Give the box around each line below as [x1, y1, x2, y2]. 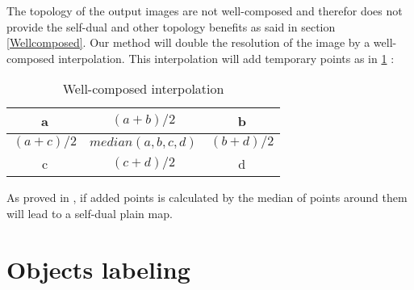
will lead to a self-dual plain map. [6, 204, 173, 221]
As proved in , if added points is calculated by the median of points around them [6, 189, 408, 206]
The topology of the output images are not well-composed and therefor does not [6, 2, 403, 19]
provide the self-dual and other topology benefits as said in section [6, 18, 336, 35]
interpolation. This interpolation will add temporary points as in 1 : [58, 49, 395, 66]
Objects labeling [6, 252, 190, 285]
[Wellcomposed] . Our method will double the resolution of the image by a [6, 34, 370, 51]
